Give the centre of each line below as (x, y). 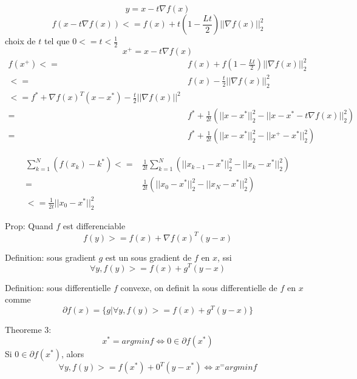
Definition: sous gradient (50, 257)
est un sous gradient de (148, 257)
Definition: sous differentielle (58, 287)
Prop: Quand (29, 225)
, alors (73, 354)
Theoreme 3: (28, 329)
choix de (20, 41)
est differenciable (94, 225)
